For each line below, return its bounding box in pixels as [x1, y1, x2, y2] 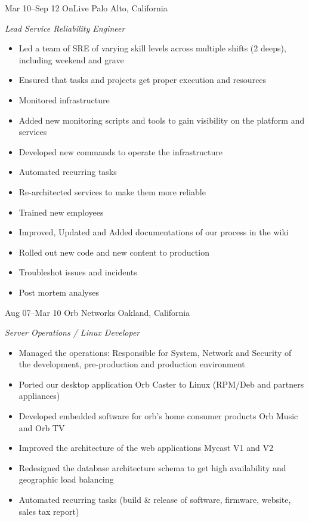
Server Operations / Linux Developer [5, 326, 140, 339]
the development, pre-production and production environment [18, 358, 245, 370]
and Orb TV [18, 421, 65, 434]
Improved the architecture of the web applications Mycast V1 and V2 [18, 441, 273, 454]
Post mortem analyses [18, 285, 100, 298]
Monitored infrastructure [18, 93, 110, 106]
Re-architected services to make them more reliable [18, 185, 206, 198]
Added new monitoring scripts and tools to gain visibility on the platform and [18, 113, 305, 126]
